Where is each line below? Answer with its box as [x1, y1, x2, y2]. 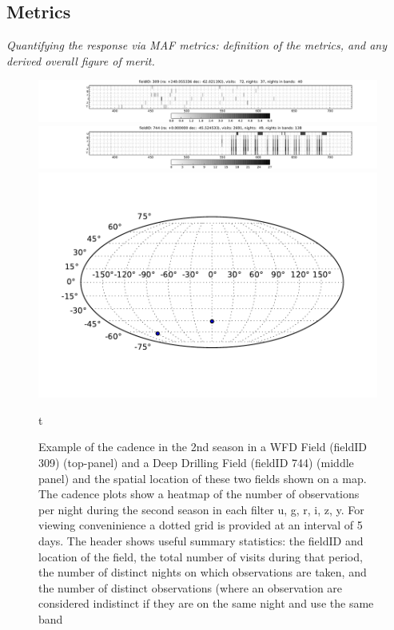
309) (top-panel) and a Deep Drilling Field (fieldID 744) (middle [38, 454, 354, 471]
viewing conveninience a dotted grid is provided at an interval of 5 [38, 517, 363, 533]
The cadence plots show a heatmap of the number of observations [38, 485, 360, 502]
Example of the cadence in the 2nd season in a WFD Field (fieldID [38, 438, 368, 455]
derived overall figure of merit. [6, 52, 155, 69]
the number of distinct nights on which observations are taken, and [38, 564, 367, 580]
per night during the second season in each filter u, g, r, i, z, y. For [38, 501, 364, 517]
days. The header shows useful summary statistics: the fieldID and [38, 532, 364, 549]
